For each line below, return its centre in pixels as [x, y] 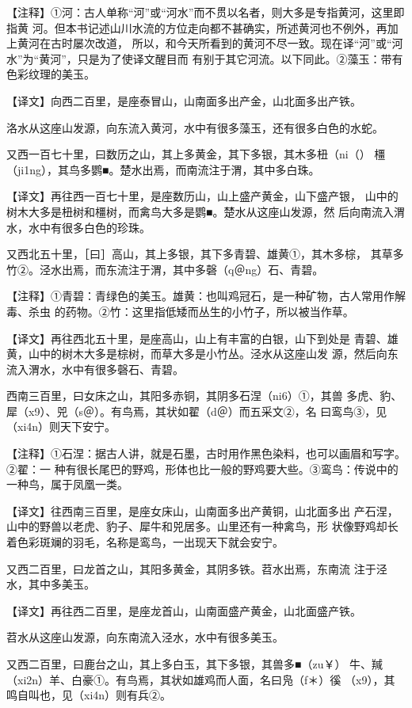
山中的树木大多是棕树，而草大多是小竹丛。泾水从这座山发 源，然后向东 [213, 354]
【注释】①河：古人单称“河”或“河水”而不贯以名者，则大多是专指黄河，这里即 [206, 12]
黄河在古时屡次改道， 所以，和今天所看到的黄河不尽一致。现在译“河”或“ [204, 43]
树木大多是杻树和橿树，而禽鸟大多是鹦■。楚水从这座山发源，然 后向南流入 [200, 211]
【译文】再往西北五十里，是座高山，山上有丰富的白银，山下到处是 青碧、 [197, 338]
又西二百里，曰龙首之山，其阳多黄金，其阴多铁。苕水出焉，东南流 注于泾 [197, 568]
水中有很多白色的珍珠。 [89, 227]
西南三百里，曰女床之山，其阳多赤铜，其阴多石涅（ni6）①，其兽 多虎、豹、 [204, 396]
